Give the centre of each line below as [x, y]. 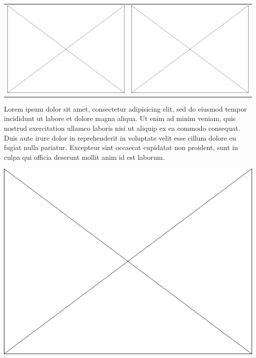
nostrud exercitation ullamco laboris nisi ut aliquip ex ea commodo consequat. [122, 128]
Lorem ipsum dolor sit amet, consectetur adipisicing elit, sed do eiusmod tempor [126, 108]
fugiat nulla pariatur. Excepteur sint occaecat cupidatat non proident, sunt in [121, 147]
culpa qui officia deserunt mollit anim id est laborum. [84, 157]
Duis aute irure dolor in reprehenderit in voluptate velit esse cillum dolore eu [120, 137]
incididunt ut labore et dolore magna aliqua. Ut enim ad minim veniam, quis [120, 118]
